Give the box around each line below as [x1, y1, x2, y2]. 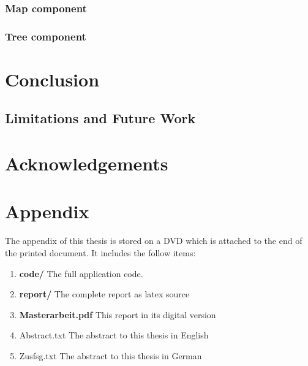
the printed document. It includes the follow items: [5, 246, 196, 259]
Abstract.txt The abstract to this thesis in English [19, 329, 209, 341]
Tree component [5, 28, 86, 44]
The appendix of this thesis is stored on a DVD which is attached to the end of [5, 234, 302, 247]
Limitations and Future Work [5, 109, 196, 128]
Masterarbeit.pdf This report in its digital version [19, 308, 216, 321]
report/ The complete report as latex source [19, 288, 190, 300]
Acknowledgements [5, 151, 168, 176]
